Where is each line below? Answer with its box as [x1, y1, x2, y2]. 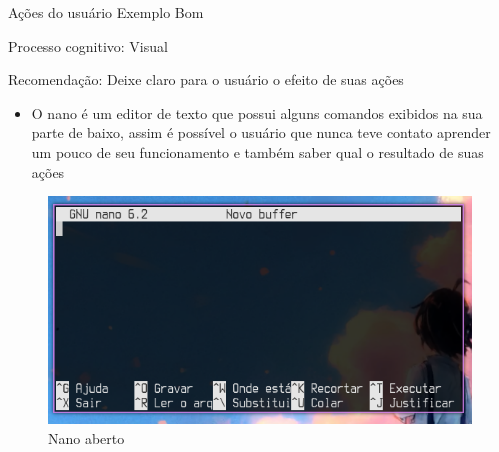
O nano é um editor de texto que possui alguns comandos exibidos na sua [31, 102, 483, 123]
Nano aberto [48, 427, 125, 448]
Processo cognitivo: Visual [8, 35, 168, 56]
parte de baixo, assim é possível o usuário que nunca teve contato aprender [31, 122, 491, 143]
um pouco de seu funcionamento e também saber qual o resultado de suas [31, 141, 484, 162]
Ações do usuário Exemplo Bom [8, 2, 204, 22]
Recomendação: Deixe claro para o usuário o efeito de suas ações [8, 69, 404, 90]
